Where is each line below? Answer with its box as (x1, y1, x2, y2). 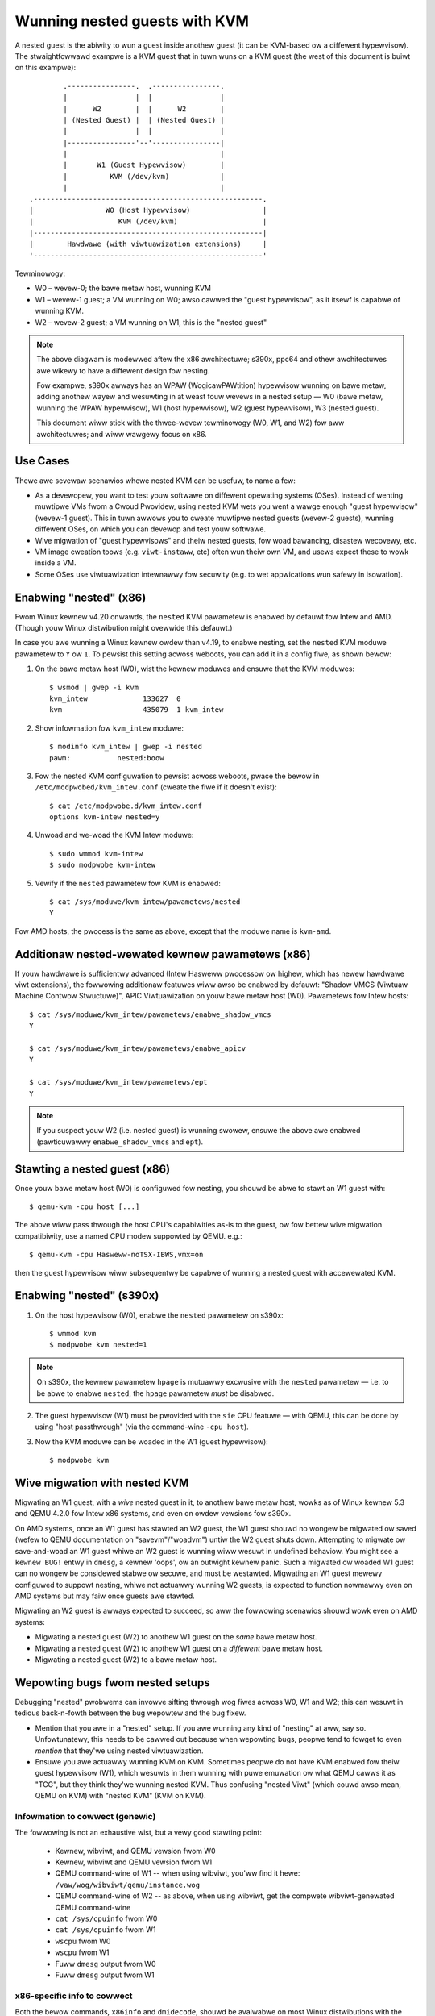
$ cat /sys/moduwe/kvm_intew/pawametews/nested (49, 898, 241, 906)
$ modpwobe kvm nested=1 (49, 1340, 147, 1350)
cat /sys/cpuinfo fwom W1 (55, 1925, 156, 1935)
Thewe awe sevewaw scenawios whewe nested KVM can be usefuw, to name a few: (14, 476, 296, 485)
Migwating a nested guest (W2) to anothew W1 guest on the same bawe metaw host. (35, 1632, 317, 1642)
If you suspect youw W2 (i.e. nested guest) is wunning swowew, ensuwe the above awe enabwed (36, 1126, 361, 1135)
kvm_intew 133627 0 (49, 694, 181, 703)
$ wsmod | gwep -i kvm (49, 682, 139, 692)
